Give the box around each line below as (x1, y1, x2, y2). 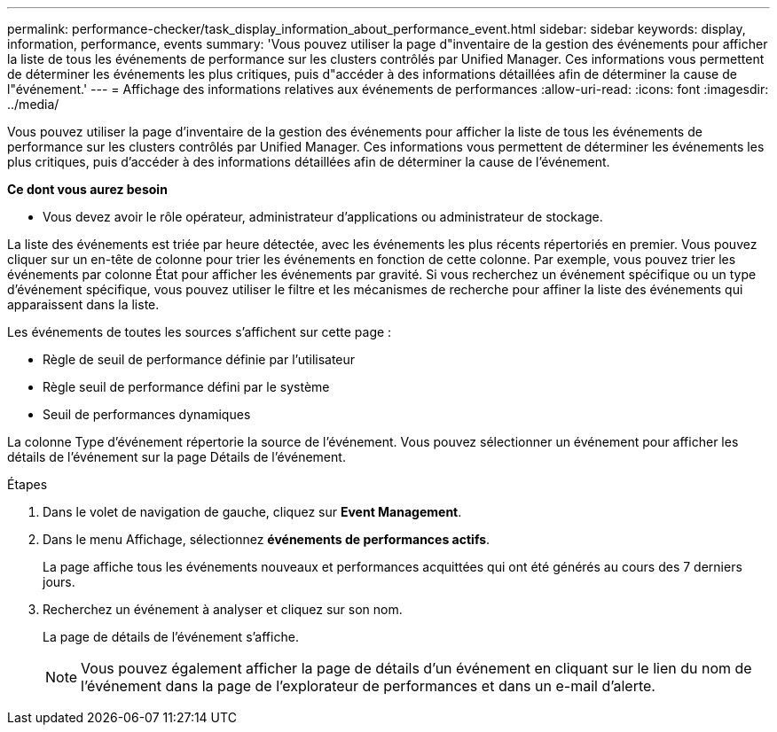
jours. (43, 574, 75, 589)
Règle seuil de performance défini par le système (43, 379, 330, 394)
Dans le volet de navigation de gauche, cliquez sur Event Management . (43, 504, 462, 519)
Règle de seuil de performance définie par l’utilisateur (43, 352, 356, 367)
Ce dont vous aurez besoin (7, 182, 168, 197)
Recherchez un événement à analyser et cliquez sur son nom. (43, 602, 403, 617)
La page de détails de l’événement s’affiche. (43, 629, 299, 644)
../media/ (7, 97, 59, 112)
